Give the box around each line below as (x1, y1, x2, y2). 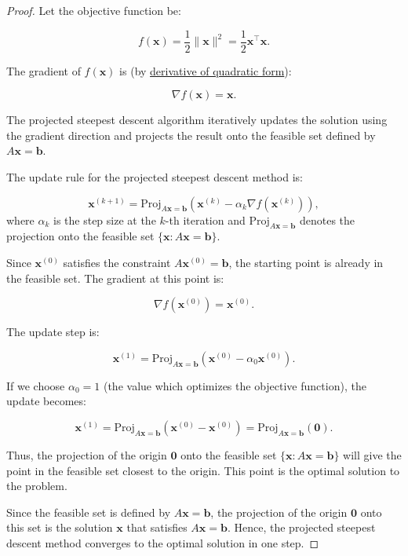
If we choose (6, 377, 65, 393)
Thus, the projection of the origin (6, 446, 167, 463)
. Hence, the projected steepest (227, 519, 376, 536)
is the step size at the (53, 211, 156, 228)
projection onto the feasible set (6, 228, 155, 244)
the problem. (6, 477, 67, 494)
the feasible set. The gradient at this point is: (6, 269, 224, 286)
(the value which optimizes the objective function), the (103, 377, 366, 393)
